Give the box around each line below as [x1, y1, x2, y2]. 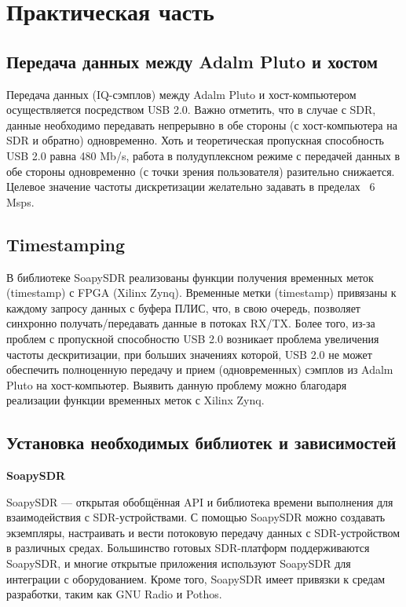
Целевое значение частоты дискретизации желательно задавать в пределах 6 [6, 178, 375, 195]
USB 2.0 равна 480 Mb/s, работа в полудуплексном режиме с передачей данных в [6, 147, 401, 163]
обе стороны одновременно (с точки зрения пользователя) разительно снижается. [6, 163, 395, 179]
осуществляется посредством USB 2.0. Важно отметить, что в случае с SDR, [6, 101, 376, 118]
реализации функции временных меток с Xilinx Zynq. [6, 392, 265, 408]
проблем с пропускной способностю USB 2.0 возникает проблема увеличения [6, 330, 379, 346]
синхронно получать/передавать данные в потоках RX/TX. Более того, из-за [6, 315, 375, 331]
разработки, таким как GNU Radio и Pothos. [6, 586, 222, 602]
